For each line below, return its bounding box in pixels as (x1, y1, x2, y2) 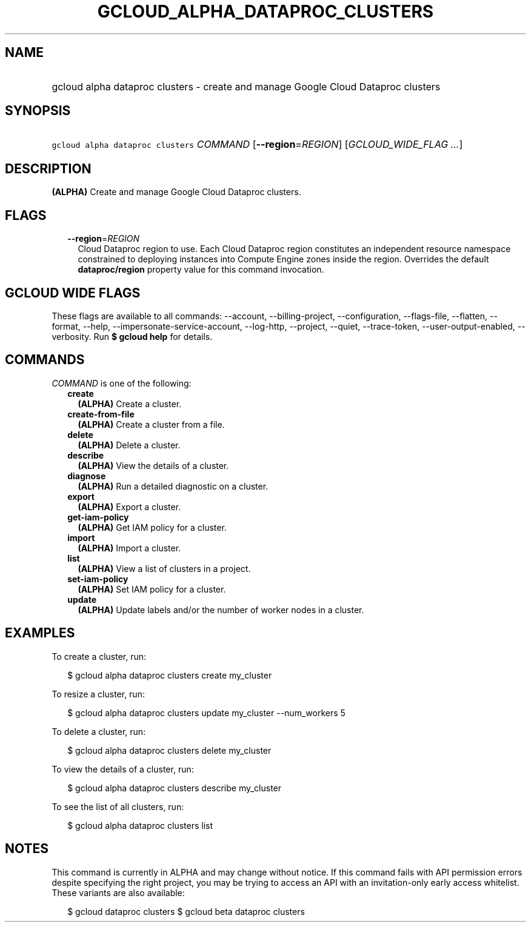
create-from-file (67, 408, 135, 419)
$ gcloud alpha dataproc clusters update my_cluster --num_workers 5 (67, 707, 346, 718)
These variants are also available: (52, 887, 185, 898)
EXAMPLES (5, 625, 75, 641)
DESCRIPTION (5, 161, 92, 176)
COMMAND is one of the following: (52, 377, 192, 388)
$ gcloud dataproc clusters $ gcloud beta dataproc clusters (67, 906, 305, 917)
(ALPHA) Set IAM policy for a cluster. (78, 583, 226, 594)
